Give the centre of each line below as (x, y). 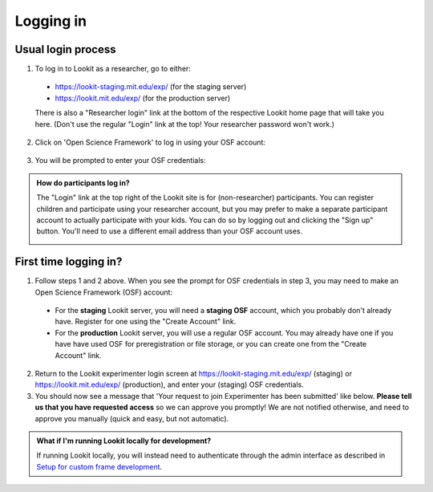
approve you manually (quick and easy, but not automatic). (132, 418)
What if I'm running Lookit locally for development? (124, 441)
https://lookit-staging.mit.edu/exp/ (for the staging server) (151, 87)
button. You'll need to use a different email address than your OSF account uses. (170, 231)
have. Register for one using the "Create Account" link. (146, 322)
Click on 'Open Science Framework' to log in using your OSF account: (150, 142)
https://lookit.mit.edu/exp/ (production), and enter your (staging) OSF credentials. (169, 384)
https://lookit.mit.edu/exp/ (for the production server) (143, 98)
